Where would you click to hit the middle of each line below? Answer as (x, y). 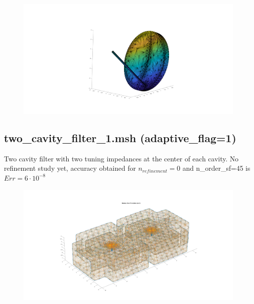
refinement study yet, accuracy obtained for (70, 168)
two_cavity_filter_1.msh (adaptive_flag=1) (120, 137)
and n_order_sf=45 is (216, 168)
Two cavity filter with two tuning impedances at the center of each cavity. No (121, 158)
